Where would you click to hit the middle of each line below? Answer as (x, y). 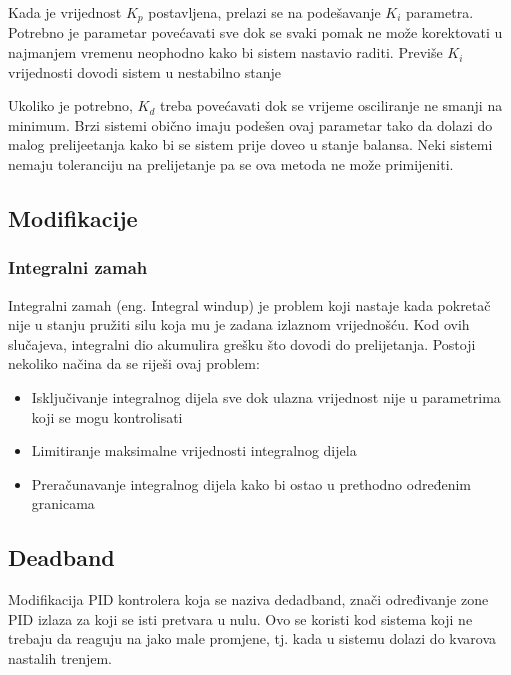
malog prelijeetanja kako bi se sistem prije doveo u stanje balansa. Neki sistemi (250, 144)
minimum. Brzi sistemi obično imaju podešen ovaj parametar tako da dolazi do (250, 124)
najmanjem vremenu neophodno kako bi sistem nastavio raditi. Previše (225, 52)
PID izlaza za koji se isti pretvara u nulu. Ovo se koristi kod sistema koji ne (240, 618)
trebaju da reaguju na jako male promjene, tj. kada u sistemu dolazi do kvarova (252, 638)
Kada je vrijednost (65, 12)
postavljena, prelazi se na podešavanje (264, 12)
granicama (63, 503)
